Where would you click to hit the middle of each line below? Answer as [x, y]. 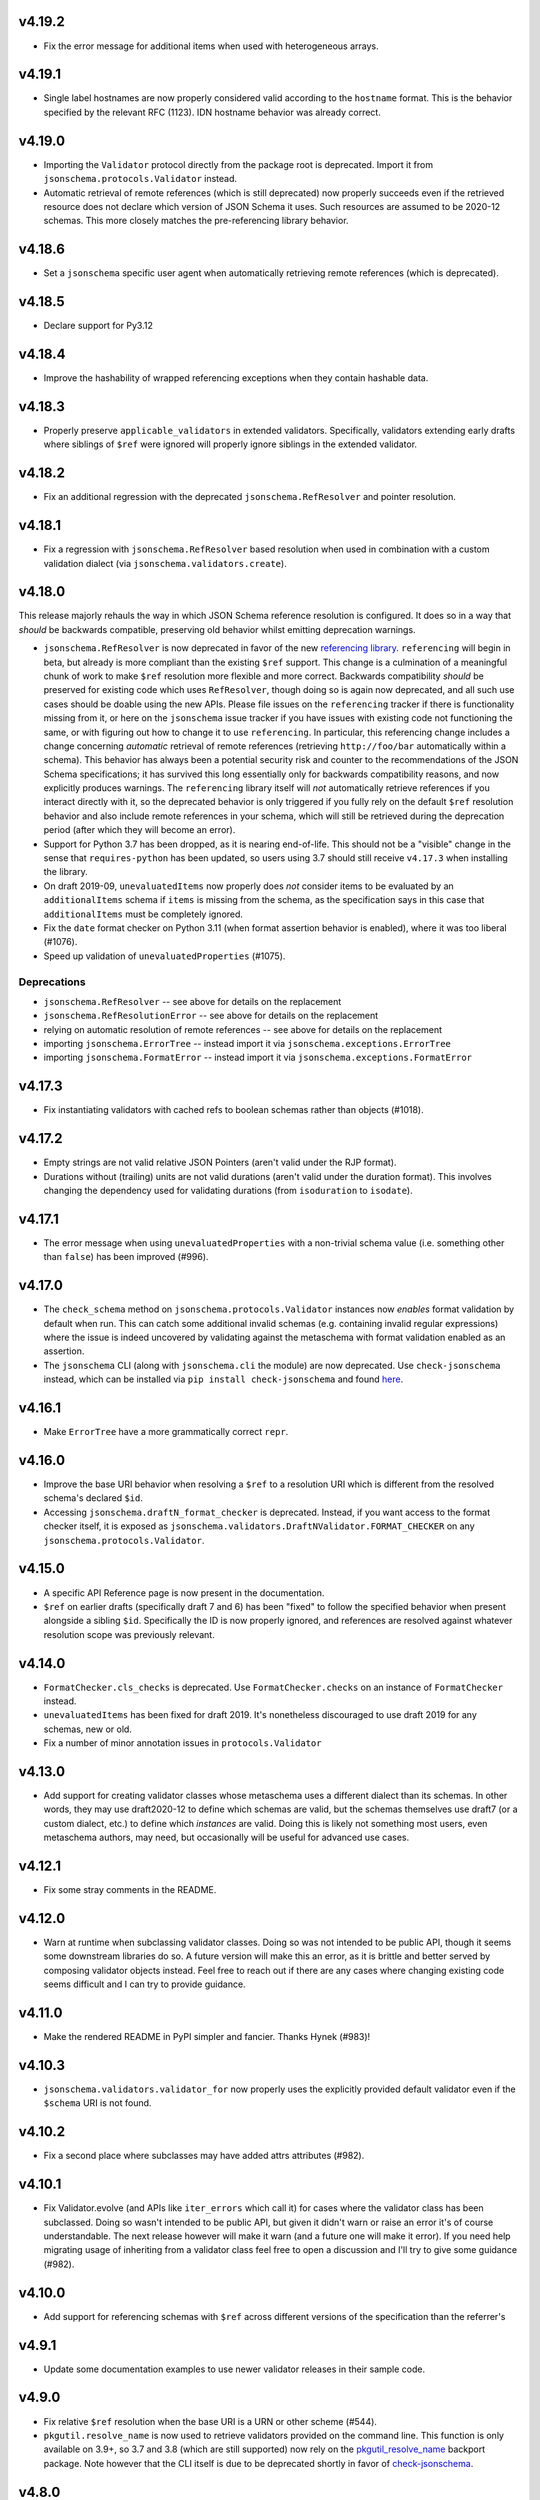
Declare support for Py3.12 [98, 326]
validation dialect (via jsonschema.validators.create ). [165, 563]
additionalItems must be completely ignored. [143, 914]
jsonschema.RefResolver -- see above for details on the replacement [192, 1001]
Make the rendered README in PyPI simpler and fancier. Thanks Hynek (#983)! [207, 2037]
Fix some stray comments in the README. [130, 1890]
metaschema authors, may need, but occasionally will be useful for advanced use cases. [226, 1837]
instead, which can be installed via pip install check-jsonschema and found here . [223, 1379]
